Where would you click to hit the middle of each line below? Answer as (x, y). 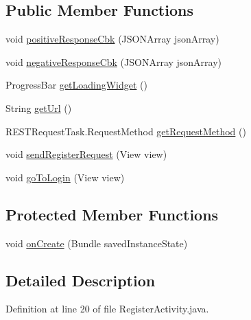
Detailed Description (81, 280)
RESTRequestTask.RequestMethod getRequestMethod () (126, 131)
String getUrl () (39, 107)
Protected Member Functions (112, 214)
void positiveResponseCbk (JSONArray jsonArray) (112, 39)
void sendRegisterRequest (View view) (86, 154)
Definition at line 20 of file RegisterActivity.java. (107, 309)
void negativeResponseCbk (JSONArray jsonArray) (114, 61)
